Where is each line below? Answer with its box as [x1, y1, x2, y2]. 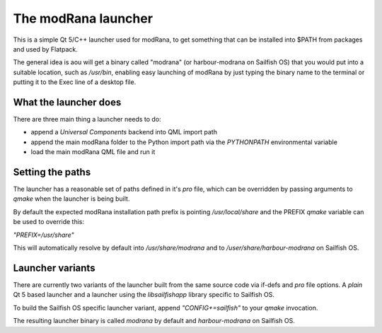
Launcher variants [13, 262, 95, 274]
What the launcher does [13, 96, 122, 108]
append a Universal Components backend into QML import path [30, 128, 217, 136]
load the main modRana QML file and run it [30, 148, 156, 156]
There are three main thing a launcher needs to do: [13, 115, 162, 124]
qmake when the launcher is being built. [13, 194, 130, 203]
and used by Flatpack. [13, 45, 78, 53]
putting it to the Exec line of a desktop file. [13, 78, 137, 86]
